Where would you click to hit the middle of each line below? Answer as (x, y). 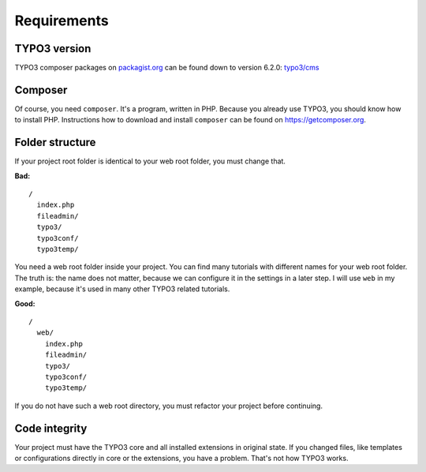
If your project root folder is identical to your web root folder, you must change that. (150, 161)
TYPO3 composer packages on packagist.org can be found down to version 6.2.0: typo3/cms (167, 68)
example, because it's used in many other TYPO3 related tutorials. (122, 289)
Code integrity (51, 428)
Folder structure (55, 142)
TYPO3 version (53, 49)
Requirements (62, 21)
